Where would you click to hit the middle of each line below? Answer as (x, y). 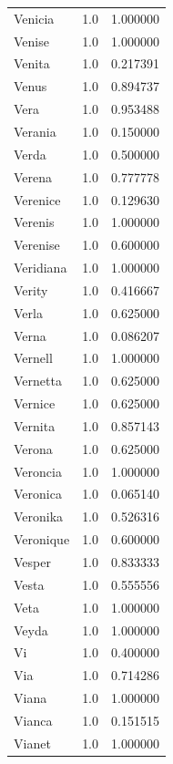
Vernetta (38, 381)
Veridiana (41, 268)
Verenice (37, 199)
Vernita (35, 425)
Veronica (38, 494)
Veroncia (38, 471)
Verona (33, 448)
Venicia (34, 18)
